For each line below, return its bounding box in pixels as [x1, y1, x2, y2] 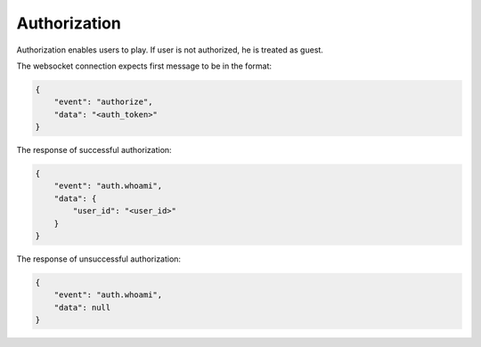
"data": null [53, 303, 111, 312]
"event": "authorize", [53, 97, 153, 107]
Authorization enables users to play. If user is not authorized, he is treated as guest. [16, 44, 324, 55]
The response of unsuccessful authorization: [16, 254, 182, 264]
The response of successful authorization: [16, 145, 173, 156]
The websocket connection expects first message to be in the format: [16, 61, 272, 71]
